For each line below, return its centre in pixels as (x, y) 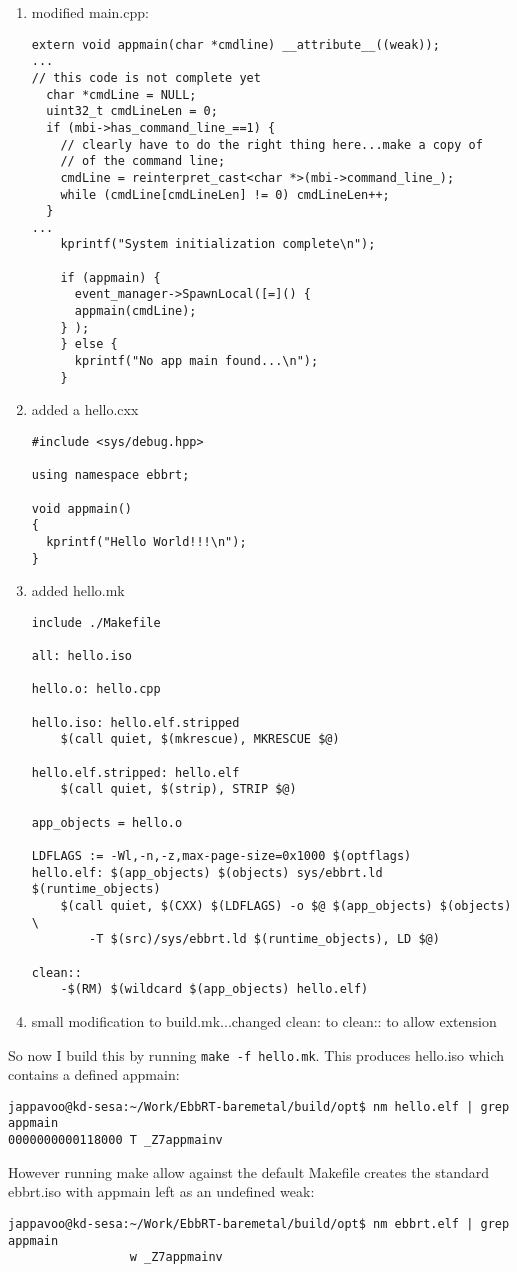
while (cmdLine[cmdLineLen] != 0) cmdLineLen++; (225, 194)
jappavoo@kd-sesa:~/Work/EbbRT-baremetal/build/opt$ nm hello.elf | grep (259, 1106)
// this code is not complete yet (146, 77)
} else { (89, 344)
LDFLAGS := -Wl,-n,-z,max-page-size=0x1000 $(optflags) (221, 856)
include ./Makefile (96, 622)
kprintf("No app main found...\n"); (196, 361)
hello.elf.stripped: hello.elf (135, 772)
